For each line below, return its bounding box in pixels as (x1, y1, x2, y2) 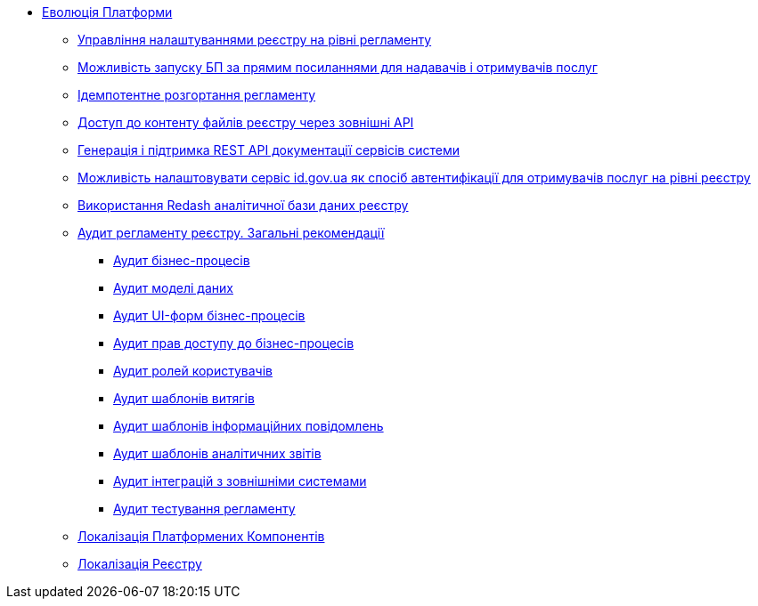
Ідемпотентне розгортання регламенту (77, 87, 316, 102)
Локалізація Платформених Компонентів (77, 529, 325, 544)
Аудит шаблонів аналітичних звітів (113, 446, 322, 461)
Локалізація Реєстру (77, 556, 202, 571)
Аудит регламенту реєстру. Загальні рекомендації (77, 225, 385, 240)
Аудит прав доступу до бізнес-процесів (113, 335, 355, 351)
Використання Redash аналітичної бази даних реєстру (77, 198, 409, 213)
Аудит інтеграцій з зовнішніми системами (113, 473, 367, 489)
